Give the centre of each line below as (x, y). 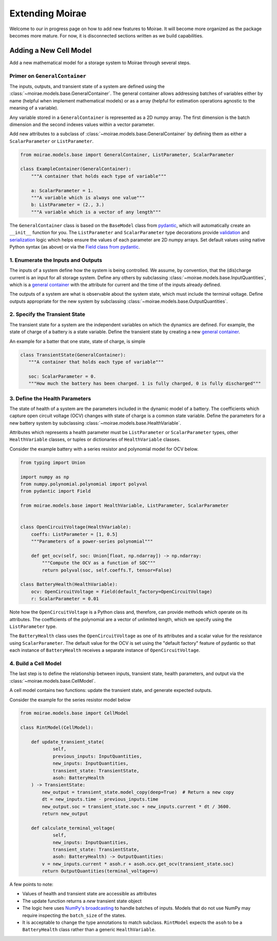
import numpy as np (45, 477)
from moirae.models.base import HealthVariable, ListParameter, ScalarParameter (124, 506)
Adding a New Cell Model (51, 50)
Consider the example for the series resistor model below (70, 700)
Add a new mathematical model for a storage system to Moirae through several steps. (100, 63)
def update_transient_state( (68, 742)
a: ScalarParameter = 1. (62, 190)
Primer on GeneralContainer (48, 76)
